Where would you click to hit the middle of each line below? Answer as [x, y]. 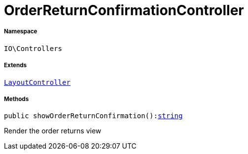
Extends [16, 65]
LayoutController [37, 82]
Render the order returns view [53, 131]
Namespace [21, 32]
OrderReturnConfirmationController [124, 10]
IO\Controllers [33, 48]
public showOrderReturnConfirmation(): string [93, 116]
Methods [17, 99]
